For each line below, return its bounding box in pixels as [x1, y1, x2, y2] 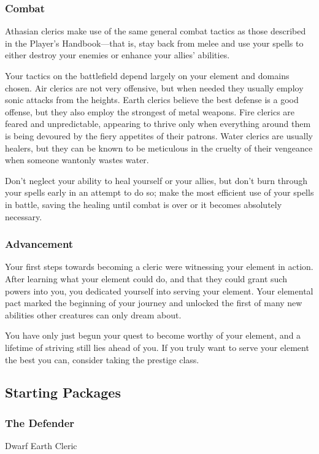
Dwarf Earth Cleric [5, 439, 77, 452]
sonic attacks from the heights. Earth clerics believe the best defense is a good [5, 93, 299, 106]
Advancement [5, 236, 74, 252]
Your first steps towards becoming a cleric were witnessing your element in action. [5, 260, 313, 273]
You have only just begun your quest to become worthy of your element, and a [5, 329, 301, 342]
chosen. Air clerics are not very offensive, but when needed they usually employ [5, 81, 304, 94]
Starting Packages [5, 383, 121, 402]
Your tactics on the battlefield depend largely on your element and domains [5, 69, 290, 82]
